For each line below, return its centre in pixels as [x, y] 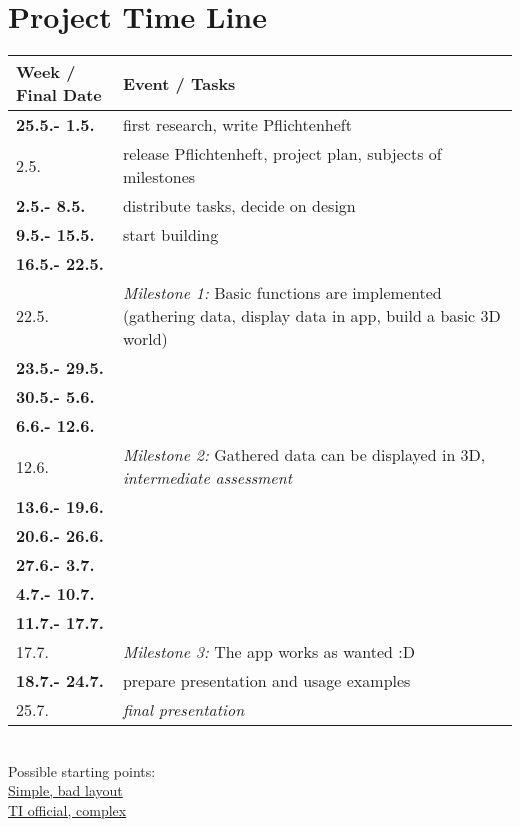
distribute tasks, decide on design [239, 206]
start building [170, 235]
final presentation [183, 710]
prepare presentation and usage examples [266, 681]
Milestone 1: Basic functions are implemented [282, 293]
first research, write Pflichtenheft [237, 125]
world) [145, 339]
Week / [46, 72]
